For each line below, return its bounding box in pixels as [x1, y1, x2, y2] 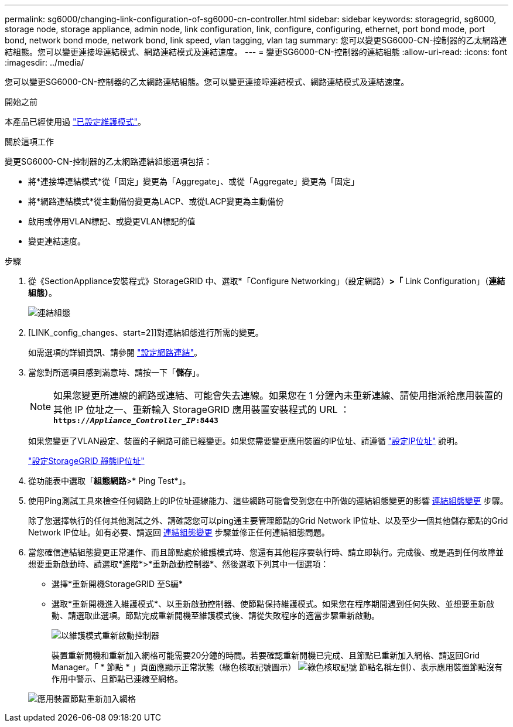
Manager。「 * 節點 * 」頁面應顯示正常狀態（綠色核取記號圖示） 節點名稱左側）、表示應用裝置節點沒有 [52, 662, 503, 672]
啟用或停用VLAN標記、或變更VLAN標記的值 [28, 216, 196, 226]
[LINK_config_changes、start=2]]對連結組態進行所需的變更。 [28, 327, 264, 337]
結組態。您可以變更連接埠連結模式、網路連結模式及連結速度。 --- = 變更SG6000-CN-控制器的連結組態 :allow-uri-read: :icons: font [5, 47, 508, 57]
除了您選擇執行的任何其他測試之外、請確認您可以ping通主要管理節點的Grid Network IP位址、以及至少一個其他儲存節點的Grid [28, 516, 508, 525]
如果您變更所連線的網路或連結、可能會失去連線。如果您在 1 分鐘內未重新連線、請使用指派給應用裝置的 [53, 390, 503, 401]
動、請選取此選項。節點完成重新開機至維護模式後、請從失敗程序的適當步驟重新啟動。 [52, 610, 379, 620]
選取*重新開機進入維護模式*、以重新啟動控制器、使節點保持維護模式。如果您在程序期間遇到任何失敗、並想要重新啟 [52, 599, 495, 609]
